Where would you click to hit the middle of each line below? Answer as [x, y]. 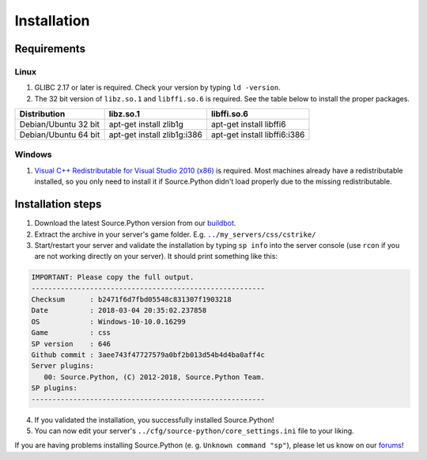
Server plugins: [63, 366]
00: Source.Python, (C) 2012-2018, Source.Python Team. [154, 377]
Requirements [50, 49]
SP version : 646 [71, 344]
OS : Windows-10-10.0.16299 [108, 321]
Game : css [71, 333]
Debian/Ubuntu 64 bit [60, 135]
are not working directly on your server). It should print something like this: [156, 257]
